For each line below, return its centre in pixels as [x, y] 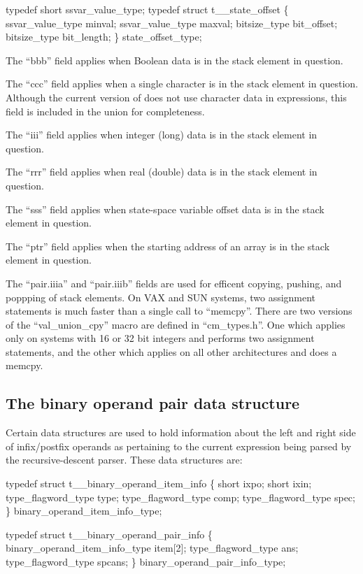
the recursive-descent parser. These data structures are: [124, 460]
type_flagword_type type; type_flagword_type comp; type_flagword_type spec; [180, 497]
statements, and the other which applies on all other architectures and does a [171, 351]
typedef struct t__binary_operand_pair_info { [109, 534]
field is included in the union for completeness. [105, 111]
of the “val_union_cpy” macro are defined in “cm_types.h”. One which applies [176, 324]
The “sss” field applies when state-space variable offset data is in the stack [165, 209]
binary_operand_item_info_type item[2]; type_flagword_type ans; [152, 548]
